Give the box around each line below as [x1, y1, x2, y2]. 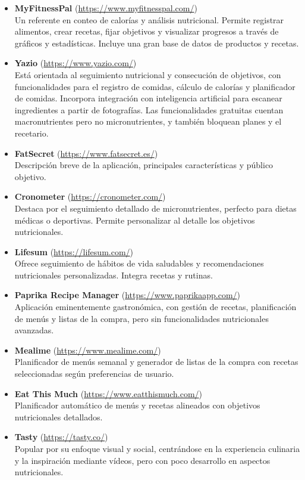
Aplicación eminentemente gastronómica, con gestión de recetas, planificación [14, 301, 297, 313]
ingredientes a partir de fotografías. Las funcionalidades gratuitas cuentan [14, 103, 284, 116]
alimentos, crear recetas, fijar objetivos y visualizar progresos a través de [14, 25, 279, 38]
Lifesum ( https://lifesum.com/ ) [14, 245, 134, 258]
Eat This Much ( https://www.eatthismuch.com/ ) [14, 387, 203, 400]
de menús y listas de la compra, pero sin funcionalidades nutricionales [14, 312, 269, 324]
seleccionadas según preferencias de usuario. [14, 367, 174, 380]
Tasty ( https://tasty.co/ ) [14, 431, 108, 443]
